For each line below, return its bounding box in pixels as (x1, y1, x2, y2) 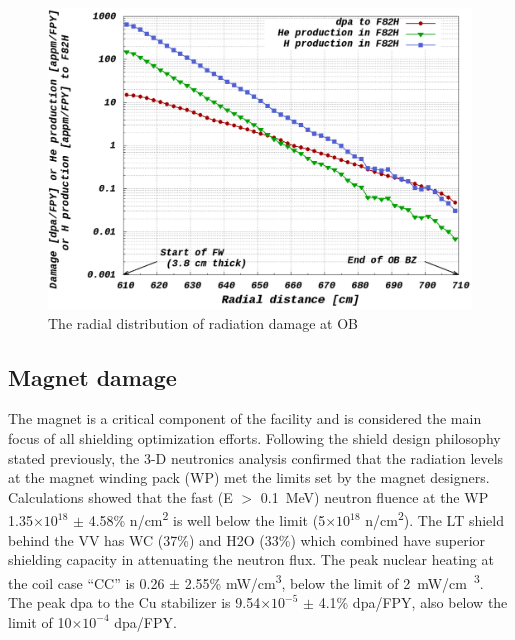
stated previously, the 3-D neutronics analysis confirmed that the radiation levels (8, 447, 504, 468)
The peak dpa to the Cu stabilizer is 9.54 (8, 592, 261, 613)
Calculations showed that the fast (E (8, 486, 233, 507)
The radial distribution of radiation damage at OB (48, 312, 358, 333)
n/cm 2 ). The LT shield (365, 507, 505, 531)
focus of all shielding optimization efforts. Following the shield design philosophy (8, 428, 501, 448)
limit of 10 (8, 611, 72, 632)
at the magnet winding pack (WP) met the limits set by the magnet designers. (8, 467, 490, 488)
